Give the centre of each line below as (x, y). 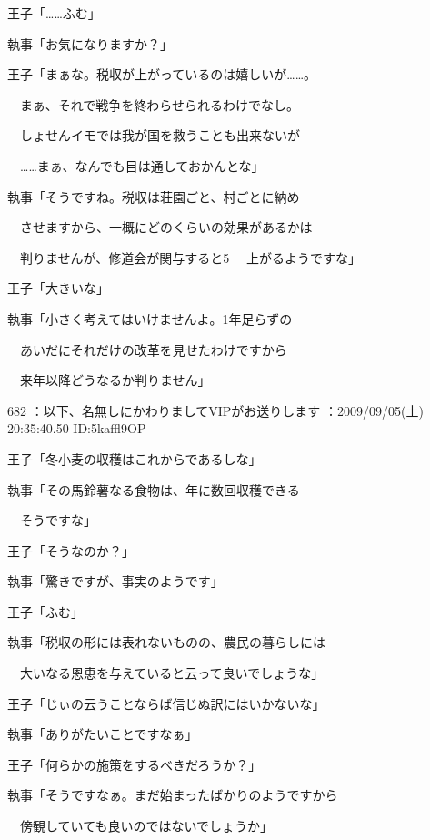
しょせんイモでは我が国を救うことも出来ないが (160, 135)
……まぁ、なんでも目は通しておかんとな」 (142, 165)
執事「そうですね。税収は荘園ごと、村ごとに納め (154, 196)
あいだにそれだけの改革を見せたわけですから (153, 349)
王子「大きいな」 (58, 288)
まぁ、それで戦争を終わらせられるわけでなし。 (160, 104)
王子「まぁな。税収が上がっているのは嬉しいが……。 (162, 74)
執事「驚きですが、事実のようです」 (115, 581)
